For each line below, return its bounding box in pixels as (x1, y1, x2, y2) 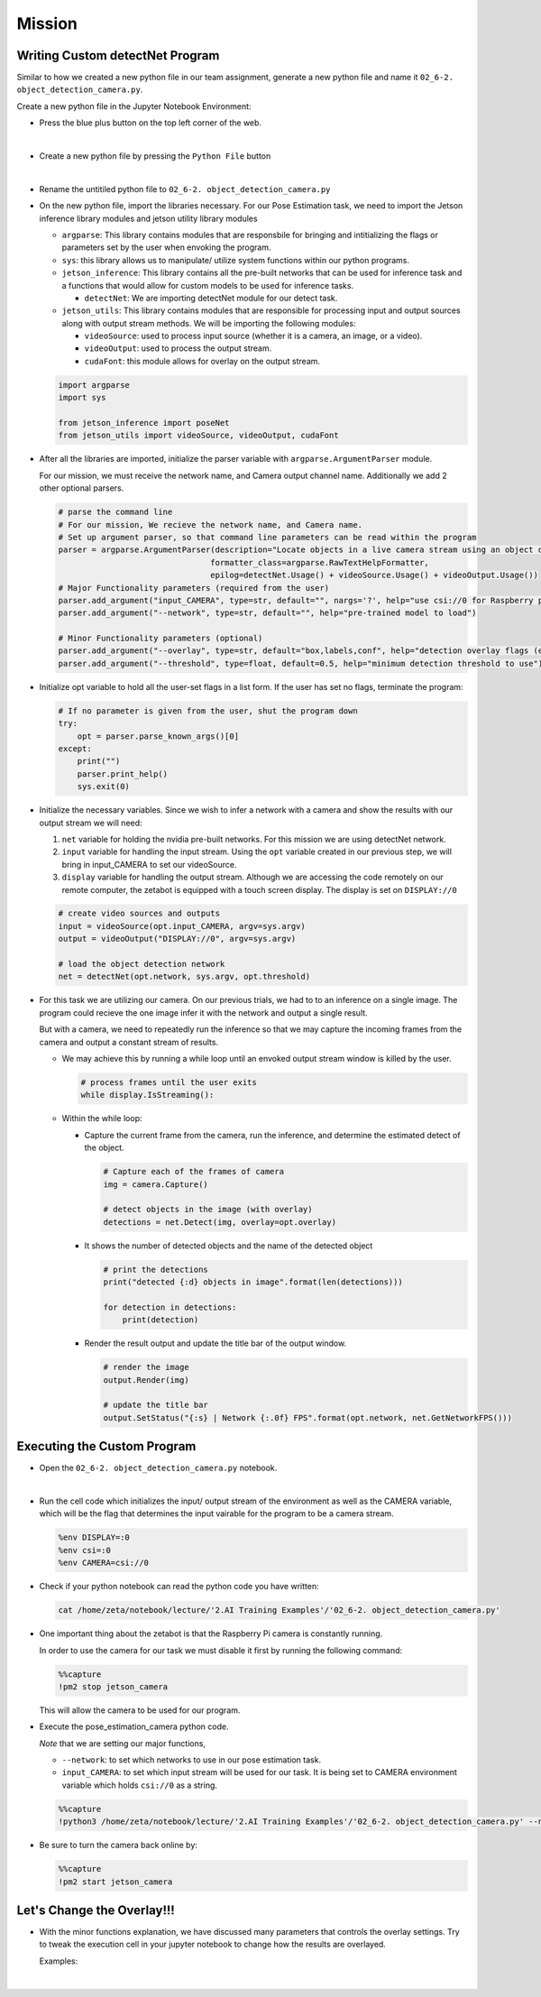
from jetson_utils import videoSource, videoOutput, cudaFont (58, 430, 339, 441)
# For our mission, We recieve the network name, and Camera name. (58, 520, 363, 529)
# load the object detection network (58, 959, 225, 970)
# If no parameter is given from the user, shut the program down (58, 705, 358, 716)
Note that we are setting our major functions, (39, 1737, 206, 1749)
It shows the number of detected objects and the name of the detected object (84, 1240, 373, 1251)
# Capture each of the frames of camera (103, 1166, 284, 1177)
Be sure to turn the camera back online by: (39, 1840, 198, 1851)
